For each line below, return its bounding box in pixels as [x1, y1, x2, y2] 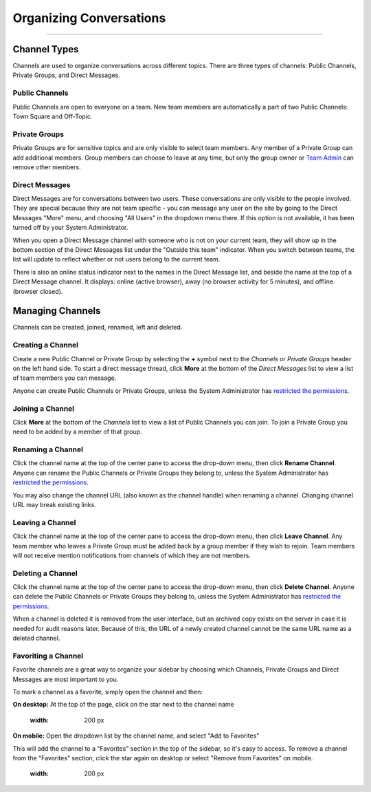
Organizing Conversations [12, 10, 166, 25]
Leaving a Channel [12, 517, 76, 527]
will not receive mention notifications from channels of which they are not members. [12, 551, 251, 559]
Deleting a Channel [12, 568, 78, 578]
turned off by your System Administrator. [12, 224, 128, 232]
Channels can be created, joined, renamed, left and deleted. [12, 323, 183, 332]
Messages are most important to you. [12, 675, 119, 683]
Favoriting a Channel [12, 651, 84, 661]
